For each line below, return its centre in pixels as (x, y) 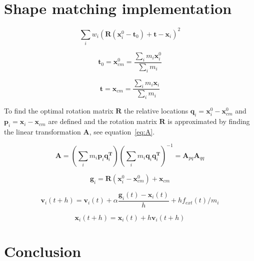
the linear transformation (42, 131)
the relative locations (156, 111)
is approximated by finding (209, 121)
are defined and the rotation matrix (102, 121)
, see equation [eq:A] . (122, 131)
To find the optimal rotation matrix (59, 111)
